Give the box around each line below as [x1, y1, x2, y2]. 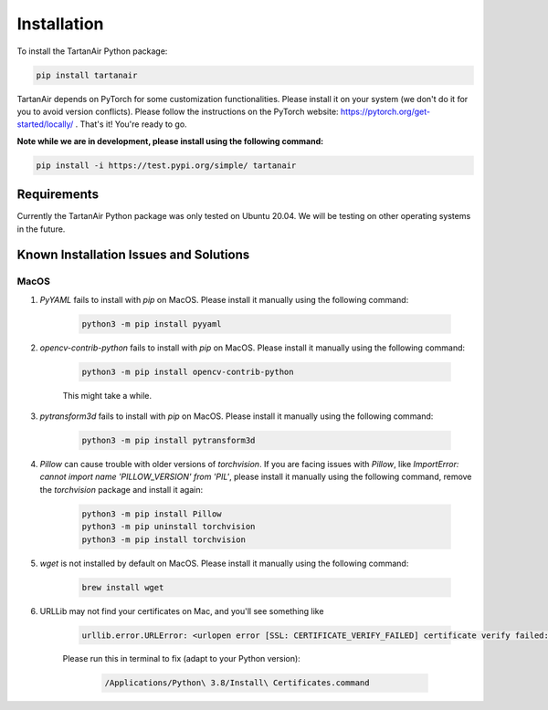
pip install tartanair [36, 69, 138, 80]
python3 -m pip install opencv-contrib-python [81, 366, 294, 377]
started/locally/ [16, 119, 74, 130]
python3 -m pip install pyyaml [81, 318, 223, 329]
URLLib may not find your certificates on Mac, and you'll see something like [39, 605, 324, 616]
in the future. [16, 224, 66, 235]
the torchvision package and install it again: [39, 484, 204, 495]
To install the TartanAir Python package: [16, 46, 168, 57]
